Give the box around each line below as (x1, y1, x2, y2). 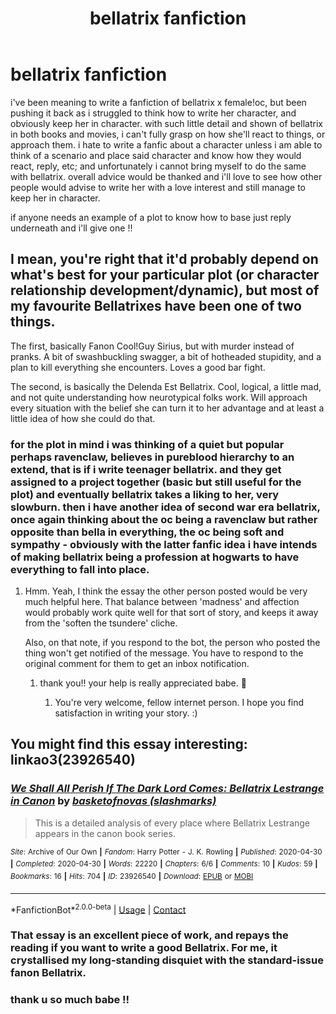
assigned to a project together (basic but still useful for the (10, 475, 302, 489)
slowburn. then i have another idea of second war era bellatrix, (10, 500, 321, 514)
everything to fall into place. (10, 562, 150, 576)
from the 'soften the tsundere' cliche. (24, 617, 178, 629)
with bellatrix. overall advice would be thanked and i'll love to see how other (10, 170, 323, 182)
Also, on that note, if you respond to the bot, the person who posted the (24, 637, 321, 649)
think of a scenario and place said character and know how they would (10, 149, 302, 161)
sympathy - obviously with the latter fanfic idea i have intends (10, 537, 318, 551)
